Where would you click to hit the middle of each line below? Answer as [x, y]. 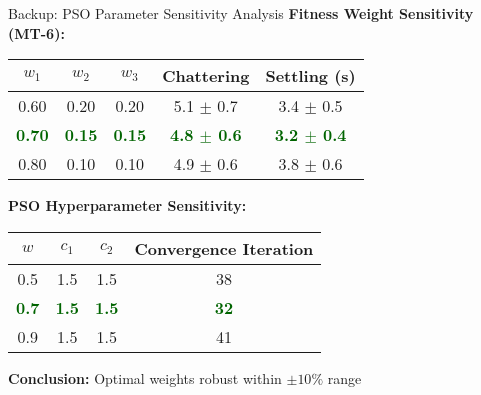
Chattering [206, 76]
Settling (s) [310, 76]
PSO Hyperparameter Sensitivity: [127, 205]
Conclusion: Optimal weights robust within [145, 377]
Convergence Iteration [224, 248]
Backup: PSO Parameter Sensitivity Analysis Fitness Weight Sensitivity [241, 13]
